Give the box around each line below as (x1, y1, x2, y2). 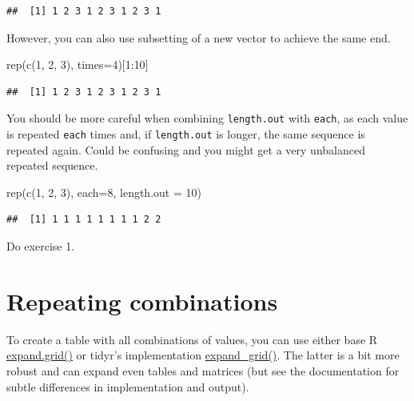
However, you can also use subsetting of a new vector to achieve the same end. (6, 29, 391, 46)
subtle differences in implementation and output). (6, 378, 249, 395)
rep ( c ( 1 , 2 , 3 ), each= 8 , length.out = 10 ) (6, 183, 201, 200)
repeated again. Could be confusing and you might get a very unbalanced (6, 141, 365, 158)
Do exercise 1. (6, 238, 75, 255)
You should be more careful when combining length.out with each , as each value (6, 110, 408, 126)
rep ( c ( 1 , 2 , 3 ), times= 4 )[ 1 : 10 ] (6, 56, 149, 73)
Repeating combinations (6, 284, 278, 317)
